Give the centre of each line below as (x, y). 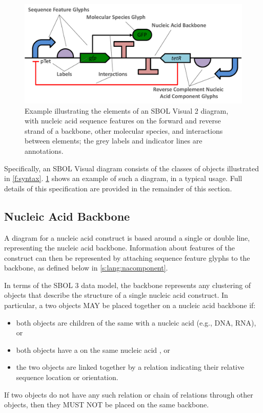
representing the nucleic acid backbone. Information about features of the (119, 248)
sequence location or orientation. (67, 377)
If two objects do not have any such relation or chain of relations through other (129, 394)
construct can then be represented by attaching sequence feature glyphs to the (127, 257)
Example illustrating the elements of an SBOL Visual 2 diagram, (127, 110)
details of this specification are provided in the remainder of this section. (118, 188)
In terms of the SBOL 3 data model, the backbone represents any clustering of (128, 285)
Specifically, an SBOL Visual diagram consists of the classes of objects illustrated (131, 168)
